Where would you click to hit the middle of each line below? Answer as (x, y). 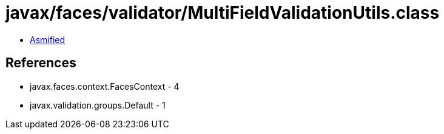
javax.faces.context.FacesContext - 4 (105, 86)
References (41, 63)
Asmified (48, 39)
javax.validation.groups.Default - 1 (98, 105)
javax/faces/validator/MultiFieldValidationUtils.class (223, 13)
